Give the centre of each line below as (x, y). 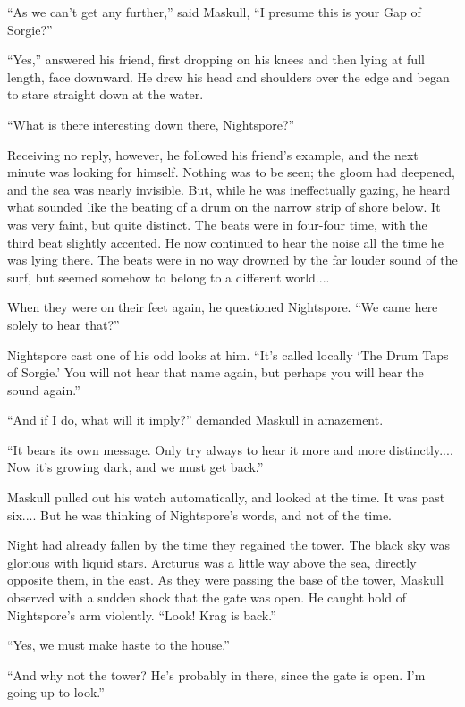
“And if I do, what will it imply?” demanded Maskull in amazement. (195, 420)
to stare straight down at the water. (106, 94)
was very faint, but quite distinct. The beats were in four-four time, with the (217, 224)
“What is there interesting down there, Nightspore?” (151, 124)
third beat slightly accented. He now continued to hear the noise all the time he (225, 242)
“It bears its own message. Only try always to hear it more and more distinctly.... (230, 449)
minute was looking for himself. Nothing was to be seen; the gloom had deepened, (231, 172)
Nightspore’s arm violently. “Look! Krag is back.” (142, 614)
